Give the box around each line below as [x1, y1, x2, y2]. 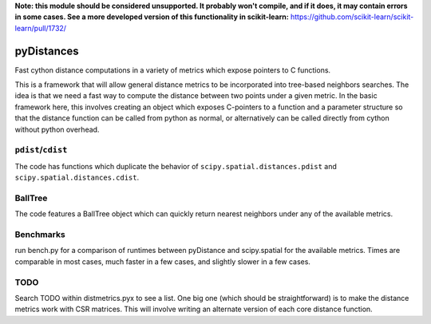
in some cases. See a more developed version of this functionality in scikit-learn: [14, 12, 289, 22]
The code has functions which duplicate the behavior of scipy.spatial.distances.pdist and [14, 161, 337, 171]
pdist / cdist [14, 144, 68, 156]
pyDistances [14, 44, 79, 57]
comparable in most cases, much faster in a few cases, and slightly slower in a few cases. [14, 256, 311, 267]
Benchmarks [14, 229, 65, 240]
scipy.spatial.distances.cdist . [14, 172, 140, 183]
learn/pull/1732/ [14, 23, 67, 33]
